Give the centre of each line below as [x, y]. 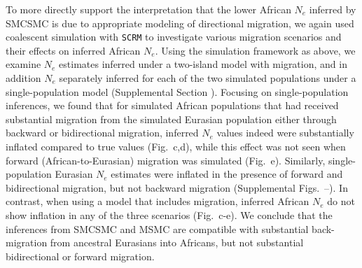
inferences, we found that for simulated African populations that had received [172, 105]
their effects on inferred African [73, 50]
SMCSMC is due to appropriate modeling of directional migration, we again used [180, 23]
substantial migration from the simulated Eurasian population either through [171, 119]
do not [341, 201]
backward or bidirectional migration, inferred [102, 133]
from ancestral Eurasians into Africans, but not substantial [177, 242]
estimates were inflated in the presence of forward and [227, 174]
